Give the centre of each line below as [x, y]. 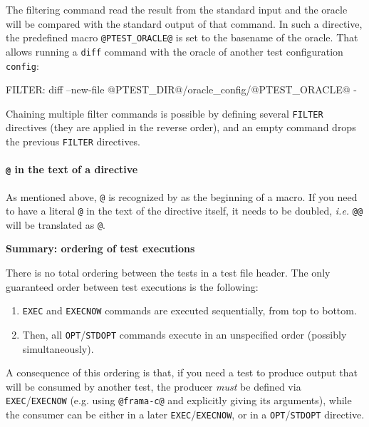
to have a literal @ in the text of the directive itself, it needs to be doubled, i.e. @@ [184, 211]
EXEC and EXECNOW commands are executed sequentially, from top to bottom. [189, 310]
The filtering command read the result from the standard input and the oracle [177, 9]
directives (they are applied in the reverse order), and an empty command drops [181, 127]
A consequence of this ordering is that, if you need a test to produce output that [182, 372]
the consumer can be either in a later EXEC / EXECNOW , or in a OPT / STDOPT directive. [185, 415]
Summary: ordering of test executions [100, 248]
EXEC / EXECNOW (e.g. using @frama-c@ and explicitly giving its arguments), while [179, 400]
